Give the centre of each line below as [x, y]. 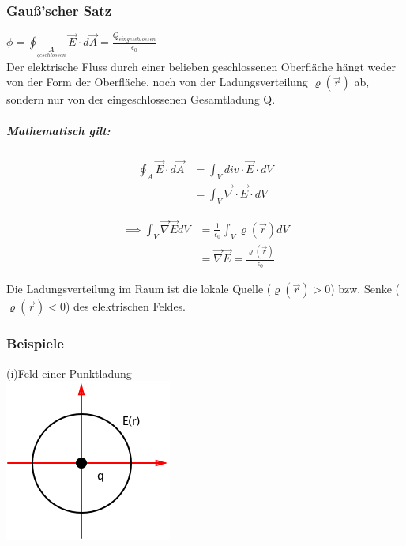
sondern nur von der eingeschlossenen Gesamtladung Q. [141, 99]
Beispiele [35, 343]
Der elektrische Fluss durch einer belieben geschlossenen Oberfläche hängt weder [201, 66]
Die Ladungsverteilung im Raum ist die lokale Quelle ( [139, 289]
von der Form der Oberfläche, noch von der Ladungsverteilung [157, 82]
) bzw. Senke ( [365, 289]
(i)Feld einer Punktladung [69, 373]
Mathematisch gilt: [58, 130]
